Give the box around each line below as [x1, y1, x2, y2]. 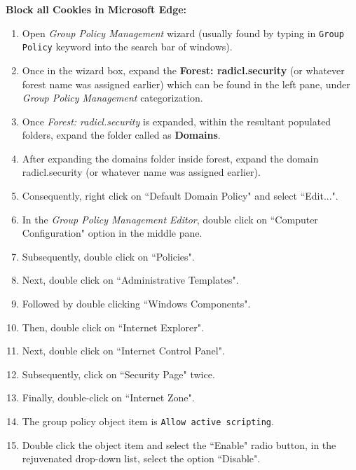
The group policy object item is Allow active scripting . [22, 414, 274, 428]
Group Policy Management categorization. [22, 90, 203, 105]
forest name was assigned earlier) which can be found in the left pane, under [22, 76, 350, 91]
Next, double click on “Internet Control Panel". [22, 343, 225, 358]
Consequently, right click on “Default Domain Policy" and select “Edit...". [22, 188, 338, 203]
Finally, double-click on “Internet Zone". [22, 390, 195, 405]
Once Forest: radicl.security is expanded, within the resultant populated [22, 113, 331, 128]
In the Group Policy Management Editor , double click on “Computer [22, 212, 318, 226]
